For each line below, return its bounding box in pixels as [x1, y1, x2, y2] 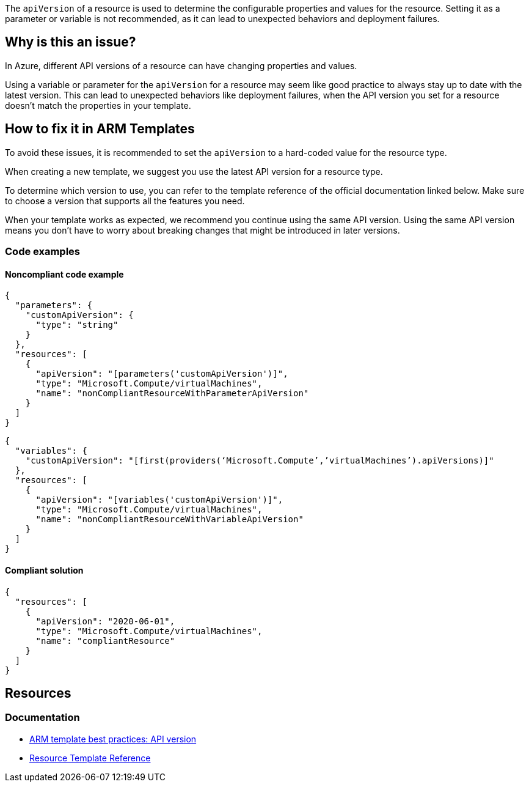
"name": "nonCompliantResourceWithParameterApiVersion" [35, 388, 309, 399]
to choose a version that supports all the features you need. [5, 195, 245, 206]
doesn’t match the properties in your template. [5, 100, 191, 111]
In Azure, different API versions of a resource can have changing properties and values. [5, 60, 357, 71]
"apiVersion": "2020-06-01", [35, 616, 175, 626]
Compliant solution [5, 564, 84, 575]
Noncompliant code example [5, 268, 124, 279]
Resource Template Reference [29, 752, 151, 763]
